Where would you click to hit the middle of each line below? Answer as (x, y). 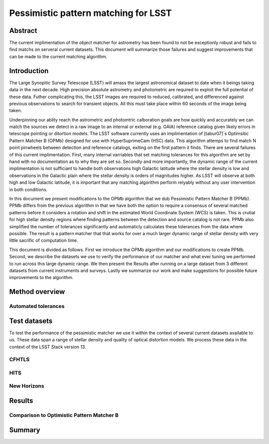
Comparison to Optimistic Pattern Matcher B (64, 415)
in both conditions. (28, 189)
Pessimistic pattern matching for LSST (90, 13)
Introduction (29, 71)
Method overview (37, 292)
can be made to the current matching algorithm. (58, 56)
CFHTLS (19, 360)
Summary (25, 430)
